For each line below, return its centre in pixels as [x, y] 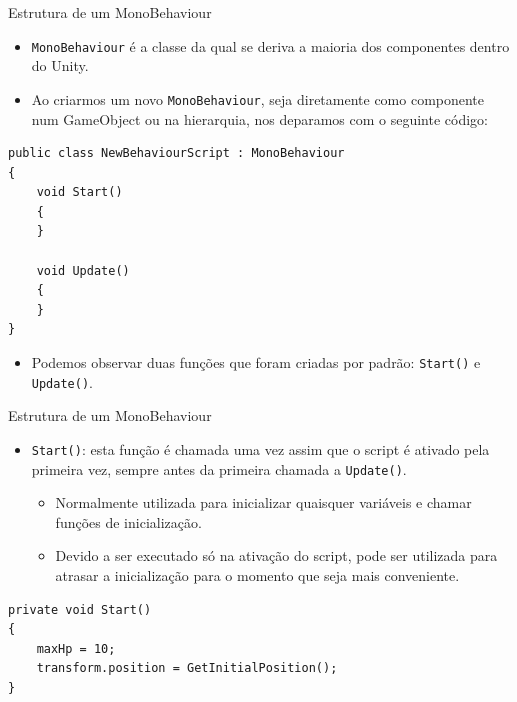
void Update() [83, 270]
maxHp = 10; [76, 648]
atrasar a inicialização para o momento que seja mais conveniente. [257, 575]
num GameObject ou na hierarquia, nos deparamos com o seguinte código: [260, 118]
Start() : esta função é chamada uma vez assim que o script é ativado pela [260, 448]
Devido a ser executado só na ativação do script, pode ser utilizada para [276, 555]
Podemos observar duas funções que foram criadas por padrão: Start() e [256, 362]
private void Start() [80, 609]
